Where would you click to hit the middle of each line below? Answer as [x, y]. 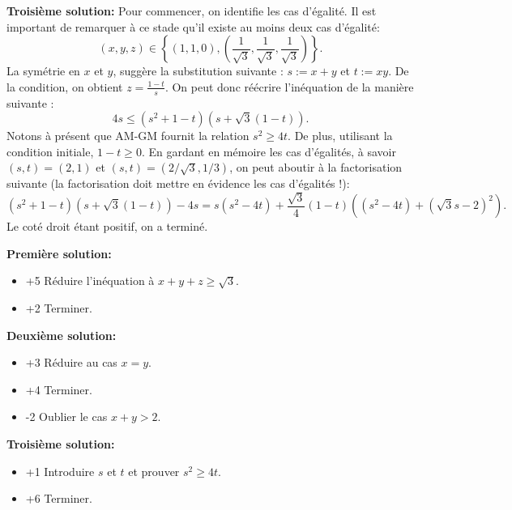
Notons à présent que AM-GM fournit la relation [128, 136]
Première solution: [59, 253]
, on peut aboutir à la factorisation [316, 167]
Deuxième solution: [62, 335]
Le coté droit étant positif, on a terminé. [107, 226]
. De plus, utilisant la [340, 136]
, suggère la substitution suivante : [198, 71]
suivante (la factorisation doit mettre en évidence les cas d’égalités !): [178, 183]
